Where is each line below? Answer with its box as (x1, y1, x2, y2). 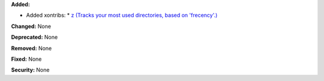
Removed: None (11, 45, 52, 52)
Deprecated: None (11, 33, 58, 41)
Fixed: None (11, 55, 42, 63)
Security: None (11, 66, 50, 74)
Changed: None (11, 23, 51, 30)
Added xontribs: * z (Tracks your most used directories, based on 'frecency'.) (26, 12, 218, 19)
